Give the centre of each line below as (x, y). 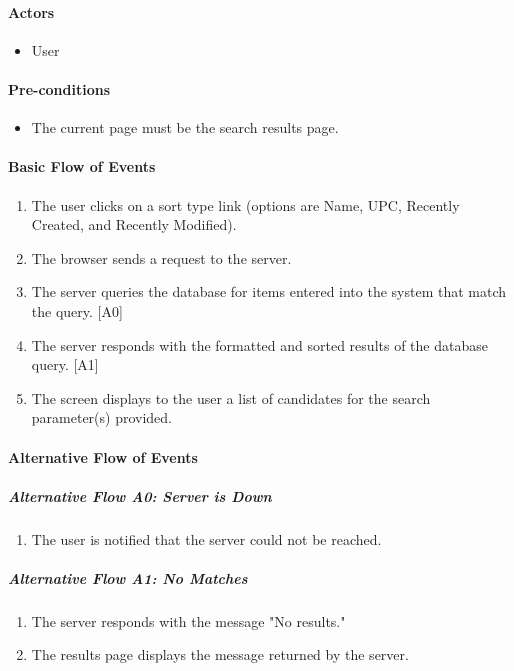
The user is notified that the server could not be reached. (206, 538)
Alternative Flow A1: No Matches (128, 577)
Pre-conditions (59, 88)
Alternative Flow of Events (103, 456)
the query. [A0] (77, 310)
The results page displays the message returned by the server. (220, 654)
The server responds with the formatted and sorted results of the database (259, 344)
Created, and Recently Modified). (134, 224)
